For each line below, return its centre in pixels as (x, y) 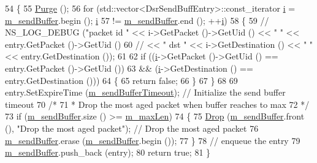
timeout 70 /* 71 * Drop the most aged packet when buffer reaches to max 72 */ (157, 104)
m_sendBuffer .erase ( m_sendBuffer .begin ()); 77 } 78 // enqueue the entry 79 (153, 140)
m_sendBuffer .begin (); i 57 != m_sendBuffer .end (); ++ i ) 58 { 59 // (137, 20)
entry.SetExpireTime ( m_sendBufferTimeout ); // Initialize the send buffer (145, 92)
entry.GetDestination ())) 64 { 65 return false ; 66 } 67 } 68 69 (121, 80)
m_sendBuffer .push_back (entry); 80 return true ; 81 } (108, 152)
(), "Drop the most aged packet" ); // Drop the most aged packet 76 (132, 128)
